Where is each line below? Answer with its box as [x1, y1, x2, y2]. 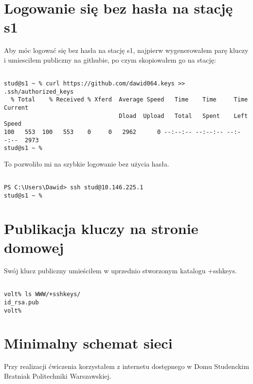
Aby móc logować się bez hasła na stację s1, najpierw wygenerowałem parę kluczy [4, 45, 249, 55]
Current [4, 104, 29, 112]
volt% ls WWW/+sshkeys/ [4, 291, 81, 298]
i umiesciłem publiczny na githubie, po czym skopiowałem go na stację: [4, 54, 216, 65]
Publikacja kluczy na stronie [4, 218, 199, 238]
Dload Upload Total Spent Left [119, 112, 248, 119]
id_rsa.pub [4, 299, 39, 306]
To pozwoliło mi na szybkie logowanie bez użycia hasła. [4, 159, 169, 169]
